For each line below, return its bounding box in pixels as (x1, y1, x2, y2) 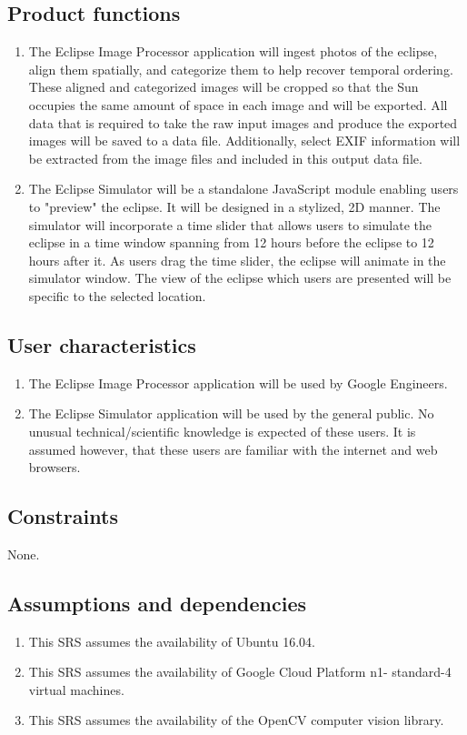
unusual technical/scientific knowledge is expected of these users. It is (28, 421, 416, 440)
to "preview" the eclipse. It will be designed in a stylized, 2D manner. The (28, 196, 441, 216)
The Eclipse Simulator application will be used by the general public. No (28, 404, 434, 423)
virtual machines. (28, 680, 124, 699)
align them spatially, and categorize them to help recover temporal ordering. (28, 59, 453, 78)
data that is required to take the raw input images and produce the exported (28, 113, 458, 132)
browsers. (28, 458, 81, 477)
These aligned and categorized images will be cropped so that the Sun (28, 77, 419, 96)
